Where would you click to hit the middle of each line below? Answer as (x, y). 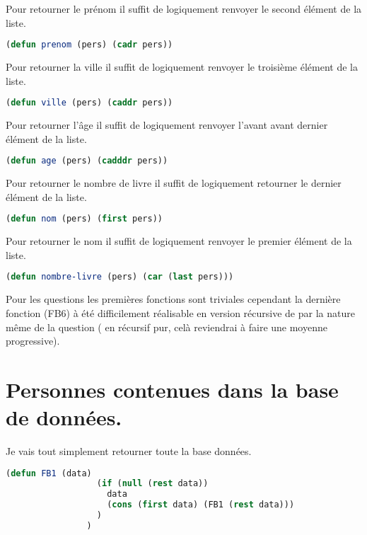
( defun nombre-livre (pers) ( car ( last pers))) (120, 277)
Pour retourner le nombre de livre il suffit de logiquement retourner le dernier (174, 183)
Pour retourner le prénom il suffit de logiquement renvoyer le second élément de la (184, 8)
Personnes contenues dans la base (172, 389)
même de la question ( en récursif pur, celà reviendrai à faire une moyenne (167, 327)
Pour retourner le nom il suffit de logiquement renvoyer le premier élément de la (179, 241)
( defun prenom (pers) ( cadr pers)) (89, 45)
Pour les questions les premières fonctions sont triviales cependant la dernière (173, 299)
